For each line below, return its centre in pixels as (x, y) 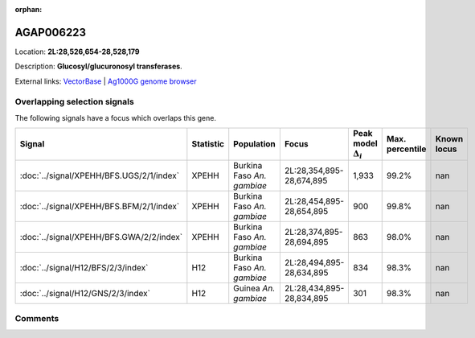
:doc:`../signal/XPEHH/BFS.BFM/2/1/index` (100, 206)
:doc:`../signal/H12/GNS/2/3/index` (85, 293)
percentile (406, 149)
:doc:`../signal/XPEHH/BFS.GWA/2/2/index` (101, 237)
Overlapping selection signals (74, 102)
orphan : (29, 9)
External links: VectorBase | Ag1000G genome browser (106, 81)
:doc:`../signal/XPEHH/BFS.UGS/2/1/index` (100, 175)
